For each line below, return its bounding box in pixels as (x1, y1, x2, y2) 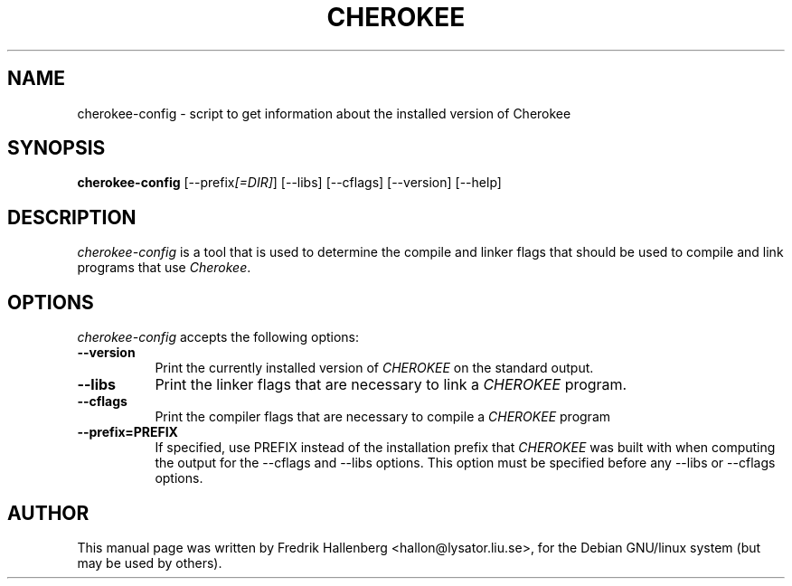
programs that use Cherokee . (77, 260, 251, 276)
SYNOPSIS (7, 137, 106, 160)
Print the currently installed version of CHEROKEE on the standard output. (155, 360, 594, 376)
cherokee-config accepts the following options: (77, 329, 360, 345)
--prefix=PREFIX (77, 424, 178, 440)
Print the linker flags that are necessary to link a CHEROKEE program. (155, 375, 627, 394)
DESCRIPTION (7, 205, 137, 229)
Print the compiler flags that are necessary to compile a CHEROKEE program (155, 409, 611, 425)
